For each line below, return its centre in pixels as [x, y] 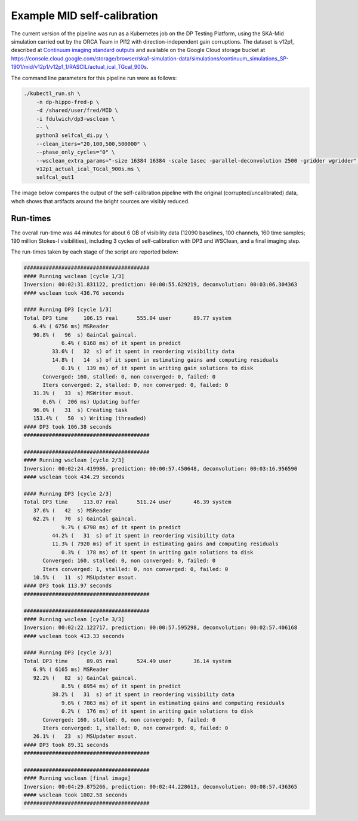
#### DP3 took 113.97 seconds [68, 586]
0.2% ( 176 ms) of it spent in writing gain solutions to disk [157, 711]
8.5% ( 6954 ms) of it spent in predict [121, 686]
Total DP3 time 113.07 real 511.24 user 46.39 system [127, 502]
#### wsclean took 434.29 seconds [74, 477]
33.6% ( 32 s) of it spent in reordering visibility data [143, 352]
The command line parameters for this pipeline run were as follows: [94, 78]
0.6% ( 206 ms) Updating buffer [91, 402]
